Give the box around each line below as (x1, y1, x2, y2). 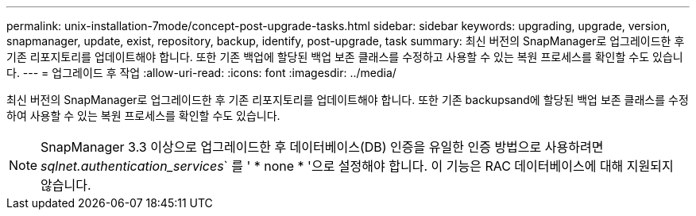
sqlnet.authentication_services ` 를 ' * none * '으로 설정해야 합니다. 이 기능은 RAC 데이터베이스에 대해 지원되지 (41, 158, 674, 174)
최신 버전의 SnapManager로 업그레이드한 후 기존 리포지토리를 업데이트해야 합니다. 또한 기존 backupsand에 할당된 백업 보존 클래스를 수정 (6, 93, 689, 106)
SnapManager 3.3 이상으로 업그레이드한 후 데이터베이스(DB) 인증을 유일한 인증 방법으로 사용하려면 (41, 139, 604, 155)
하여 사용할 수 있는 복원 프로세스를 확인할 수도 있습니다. (6, 109, 280, 122)
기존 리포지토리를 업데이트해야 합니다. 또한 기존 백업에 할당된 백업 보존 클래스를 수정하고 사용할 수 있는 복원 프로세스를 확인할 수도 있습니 (6, 50, 683, 64)
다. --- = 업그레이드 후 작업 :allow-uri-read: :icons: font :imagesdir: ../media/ (6, 66, 396, 79)
